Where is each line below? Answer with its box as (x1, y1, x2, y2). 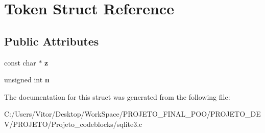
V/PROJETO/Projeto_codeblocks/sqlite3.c (4, 118, 142, 129)
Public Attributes (4, 33, 99, 49)
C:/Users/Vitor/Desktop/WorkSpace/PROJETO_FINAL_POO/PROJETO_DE (4, 108, 261, 119)
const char (4, 57, 36, 68)
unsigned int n (4, 74, 50, 85)
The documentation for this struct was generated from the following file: (4, 91, 230, 102)
